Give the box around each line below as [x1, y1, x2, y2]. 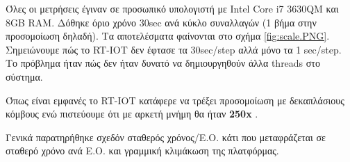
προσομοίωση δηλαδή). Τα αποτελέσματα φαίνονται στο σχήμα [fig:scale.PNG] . [6, 29, 330, 43]
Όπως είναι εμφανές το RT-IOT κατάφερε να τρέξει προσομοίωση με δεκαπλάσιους [6, 92, 344, 107]
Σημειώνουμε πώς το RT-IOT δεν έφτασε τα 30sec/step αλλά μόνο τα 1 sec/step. [6, 42, 342, 56]
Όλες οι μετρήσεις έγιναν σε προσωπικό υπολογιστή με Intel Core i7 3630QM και [6, 1, 339, 15]
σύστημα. [6, 69, 43, 83]
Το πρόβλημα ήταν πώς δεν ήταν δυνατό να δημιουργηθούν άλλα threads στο [6, 56, 320, 70]
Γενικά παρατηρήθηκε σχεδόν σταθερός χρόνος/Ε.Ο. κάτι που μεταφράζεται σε [6, 129, 326, 144]
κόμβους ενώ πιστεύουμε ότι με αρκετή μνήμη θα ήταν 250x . [6, 106, 258, 121]
